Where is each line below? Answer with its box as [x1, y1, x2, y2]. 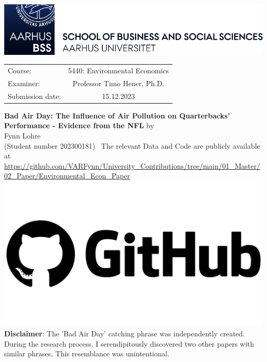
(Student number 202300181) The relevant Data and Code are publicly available [4, 140, 260, 151]
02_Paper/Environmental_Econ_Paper [4, 170, 130, 181]
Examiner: [8, 77, 40, 88]
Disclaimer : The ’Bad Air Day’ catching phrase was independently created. [4, 328, 245, 338]
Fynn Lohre [4, 130, 41, 140]
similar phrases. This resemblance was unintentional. [4, 348, 169, 359]
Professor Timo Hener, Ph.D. [72, 77, 164, 88]
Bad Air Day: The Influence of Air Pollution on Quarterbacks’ [4, 110, 230, 120]
